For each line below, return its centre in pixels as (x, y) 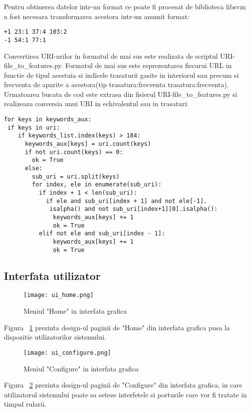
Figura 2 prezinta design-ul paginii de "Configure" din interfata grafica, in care (123, 385)
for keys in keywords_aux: (48, 120)
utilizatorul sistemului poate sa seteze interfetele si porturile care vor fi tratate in (125, 394)
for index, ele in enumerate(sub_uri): (97, 185)
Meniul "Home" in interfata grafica (75, 311)
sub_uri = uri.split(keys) (76, 176)
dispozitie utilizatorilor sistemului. (55, 337)
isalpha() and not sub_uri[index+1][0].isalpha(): (134, 209)
